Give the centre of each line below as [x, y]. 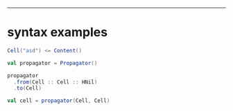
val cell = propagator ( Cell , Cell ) [59, 101]
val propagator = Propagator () [52, 63]
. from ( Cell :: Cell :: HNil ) [55, 82]
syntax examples [58, 32]
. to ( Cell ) [27, 88]
